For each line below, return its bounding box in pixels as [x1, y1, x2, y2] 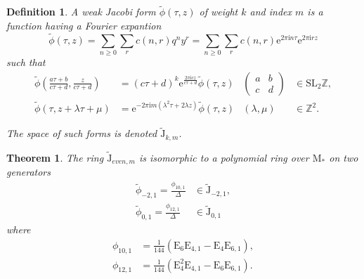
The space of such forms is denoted [6, 126, 157, 141]
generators [6, 164, 51, 179]
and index [249, 4, 292, 19]
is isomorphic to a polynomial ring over [138, 150, 309, 164]
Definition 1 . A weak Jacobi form [6, 4, 156, 19]
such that [6, 54, 46, 69]
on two [329, 150, 358, 164]
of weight [199, 4, 238, 19]
